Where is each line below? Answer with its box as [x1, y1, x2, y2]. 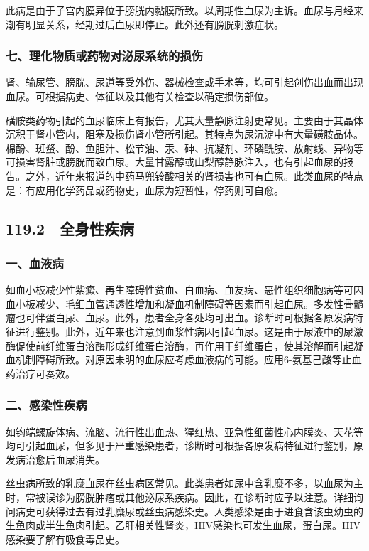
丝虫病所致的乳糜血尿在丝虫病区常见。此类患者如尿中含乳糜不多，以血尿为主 [6, 476, 363, 491]
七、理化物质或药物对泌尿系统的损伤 [6, 47, 204, 65]
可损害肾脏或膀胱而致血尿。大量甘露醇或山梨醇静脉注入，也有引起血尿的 [6, 154, 343, 169]
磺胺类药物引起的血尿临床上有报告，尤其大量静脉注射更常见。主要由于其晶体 [6, 112, 363, 127]
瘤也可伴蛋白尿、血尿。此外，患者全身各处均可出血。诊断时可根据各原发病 [6, 310, 353, 325]
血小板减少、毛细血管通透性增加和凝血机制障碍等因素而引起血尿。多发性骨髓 [6, 296, 363, 311]
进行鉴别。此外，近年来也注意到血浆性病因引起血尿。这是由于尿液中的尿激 [15, 323, 363, 338]
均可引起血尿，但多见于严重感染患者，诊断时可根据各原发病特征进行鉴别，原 [6, 438, 363, 453]
